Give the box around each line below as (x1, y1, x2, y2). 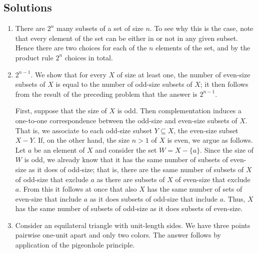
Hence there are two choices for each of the (15, 42, 147, 53)
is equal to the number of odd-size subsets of (55, 79, 192, 89)
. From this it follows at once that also (19, 184, 137, 194)
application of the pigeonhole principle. (15, 240, 135, 250)
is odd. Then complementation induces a (117, 105, 241, 116)
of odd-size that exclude (15, 174, 88, 184)
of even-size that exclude (175, 174, 250, 184)
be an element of (33, 144, 85, 155)
